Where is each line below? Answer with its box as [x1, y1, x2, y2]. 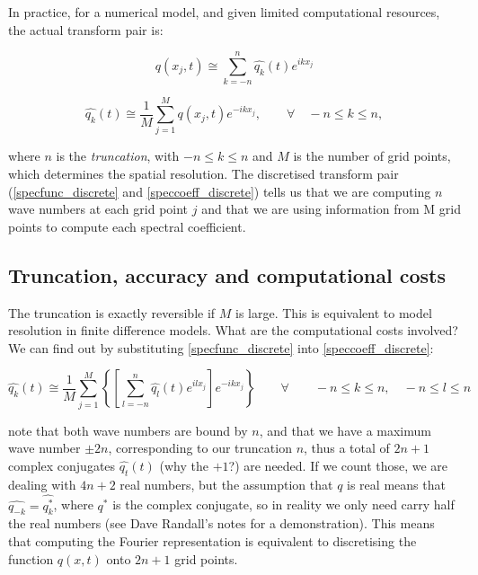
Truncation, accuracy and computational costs [8, 261, 447, 288]
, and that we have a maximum [259, 420, 431, 439]
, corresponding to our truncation [108, 438, 292, 457]
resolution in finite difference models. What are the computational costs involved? [8, 321, 458, 340]
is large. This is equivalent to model [235, 303, 432, 322]
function [8, 549, 54, 568]
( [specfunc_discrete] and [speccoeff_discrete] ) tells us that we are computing [8, 181, 431, 200]
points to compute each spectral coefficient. [8, 217, 246, 235]
